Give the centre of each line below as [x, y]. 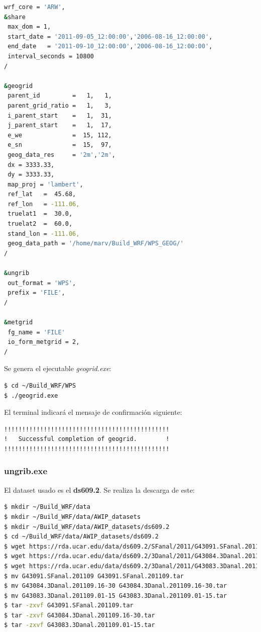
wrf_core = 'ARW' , [35, 7]
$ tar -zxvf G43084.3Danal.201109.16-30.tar [80, 615]
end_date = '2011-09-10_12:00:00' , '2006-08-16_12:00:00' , [110, 47]
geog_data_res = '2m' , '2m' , [61, 155]
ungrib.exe [26, 471]
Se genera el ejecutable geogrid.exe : [58, 368]
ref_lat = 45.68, [42, 194]
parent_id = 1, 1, [60, 96]
